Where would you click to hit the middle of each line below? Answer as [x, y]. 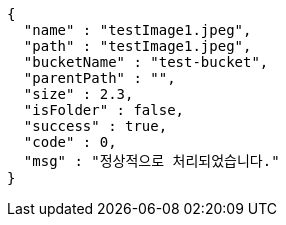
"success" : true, [95, 126]
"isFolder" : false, [104, 110]
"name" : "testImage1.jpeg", [137, 30]
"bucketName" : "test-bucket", [146, 62]
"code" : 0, [70, 142]
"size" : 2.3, [78, 94]
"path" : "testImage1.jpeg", [137, 46]
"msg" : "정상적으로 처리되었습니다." [151, 161]
